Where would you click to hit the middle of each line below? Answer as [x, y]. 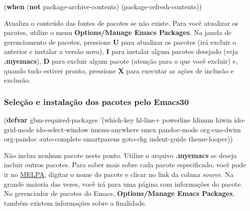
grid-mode [19, 129]
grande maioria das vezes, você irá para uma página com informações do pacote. [123, 184]
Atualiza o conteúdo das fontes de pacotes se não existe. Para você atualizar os [121, 23]
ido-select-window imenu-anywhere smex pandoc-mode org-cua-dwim [139, 129]
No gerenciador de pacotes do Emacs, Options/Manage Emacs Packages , [119, 193]
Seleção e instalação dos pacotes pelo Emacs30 [96, 101]
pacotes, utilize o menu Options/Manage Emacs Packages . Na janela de [118, 32]
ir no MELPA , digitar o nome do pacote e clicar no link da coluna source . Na [119, 174]
